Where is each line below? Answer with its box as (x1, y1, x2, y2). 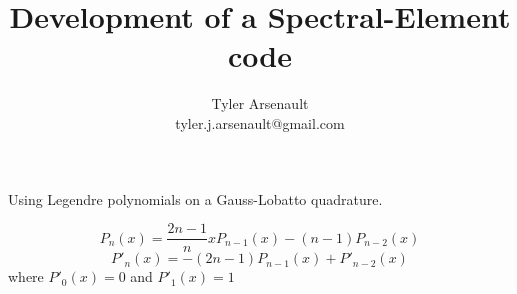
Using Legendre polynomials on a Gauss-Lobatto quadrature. (8, 188, 383, 209)
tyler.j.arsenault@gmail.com (175, 112, 345, 133)
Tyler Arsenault (211, 93, 309, 114)
